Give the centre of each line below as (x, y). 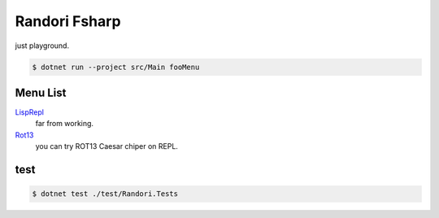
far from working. (64, 124)
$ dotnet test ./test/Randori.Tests (105, 194)
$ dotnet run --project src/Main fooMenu (116, 67)
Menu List (41, 92)
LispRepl (30, 112)
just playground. (42, 46)
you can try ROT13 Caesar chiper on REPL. (107, 146)
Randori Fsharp (68, 21)
